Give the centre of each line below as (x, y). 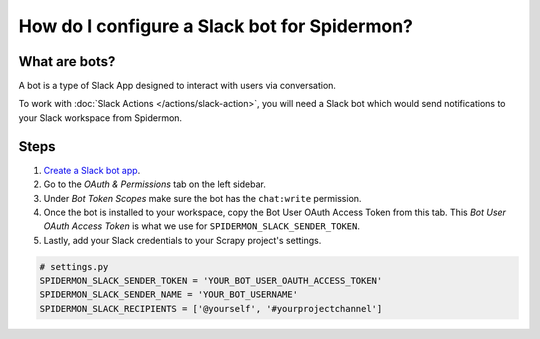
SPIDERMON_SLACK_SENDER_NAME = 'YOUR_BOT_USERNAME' (169, 294)
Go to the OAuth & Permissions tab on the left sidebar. (155, 184)
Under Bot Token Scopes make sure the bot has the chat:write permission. (202, 198)
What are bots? (67, 61)
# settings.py (74, 266)
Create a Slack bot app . (92, 170)
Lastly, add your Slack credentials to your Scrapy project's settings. (182, 240)
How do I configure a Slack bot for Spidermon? (216, 26)
